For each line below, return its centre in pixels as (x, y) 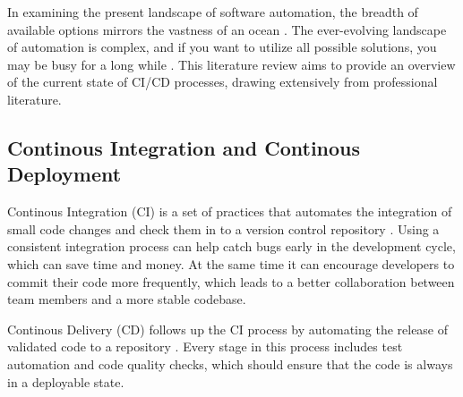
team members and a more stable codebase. (127, 299)
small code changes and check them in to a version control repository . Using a (223, 228)
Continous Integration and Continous (184, 147)
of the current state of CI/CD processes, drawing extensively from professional (223, 82)
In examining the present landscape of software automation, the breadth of (213, 12)
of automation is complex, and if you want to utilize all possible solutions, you (222, 47)
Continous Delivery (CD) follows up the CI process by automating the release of (228, 329)
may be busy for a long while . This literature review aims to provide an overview (231, 64)
